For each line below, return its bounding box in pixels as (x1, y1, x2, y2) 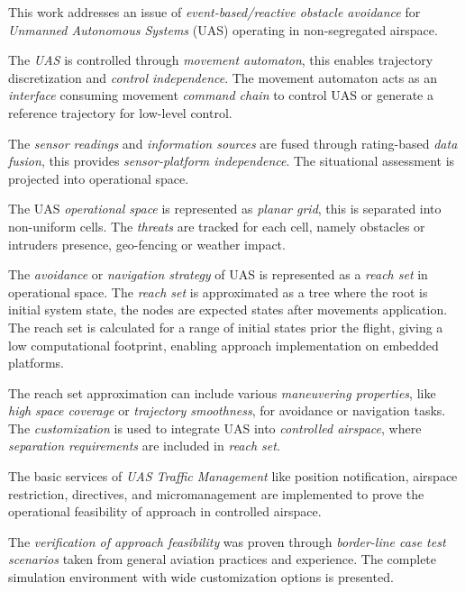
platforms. (8, 353, 64, 372)
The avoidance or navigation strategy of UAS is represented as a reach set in (8, 265, 428, 284)
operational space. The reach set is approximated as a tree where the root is (8, 282, 428, 301)
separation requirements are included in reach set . (8, 436, 280, 455)
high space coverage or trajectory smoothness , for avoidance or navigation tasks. (8, 401, 446, 420)
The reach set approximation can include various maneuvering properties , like (8, 383, 436, 402)
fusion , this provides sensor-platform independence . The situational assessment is (8, 151, 455, 170)
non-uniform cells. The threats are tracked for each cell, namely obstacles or (8, 216, 425, 235)
